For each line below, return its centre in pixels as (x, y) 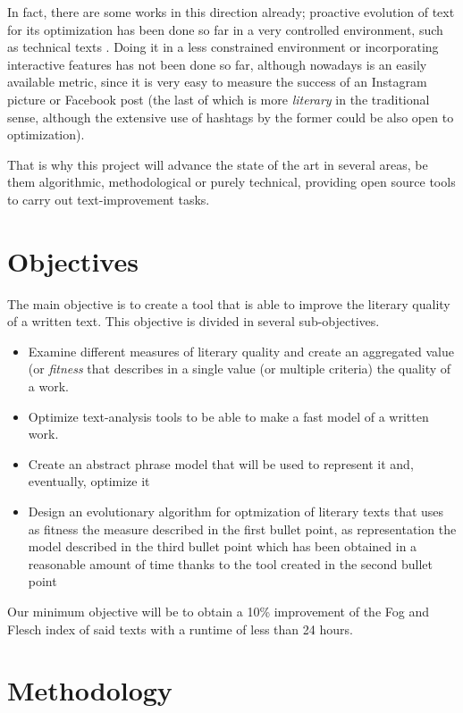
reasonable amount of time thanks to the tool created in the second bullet (230, 563)
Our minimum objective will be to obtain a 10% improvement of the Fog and (218, 611)
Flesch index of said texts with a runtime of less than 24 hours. (180, 629)
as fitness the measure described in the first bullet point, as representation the (242, 528)
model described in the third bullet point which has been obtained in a (223, 546)
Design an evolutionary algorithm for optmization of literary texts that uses (236, 511)
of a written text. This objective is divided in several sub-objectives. (194, 321)
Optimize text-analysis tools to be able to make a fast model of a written (228, 416)
